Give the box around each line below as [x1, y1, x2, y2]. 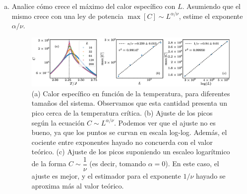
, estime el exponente [179, 10, 243, 21]
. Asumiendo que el [182, 1, 241, 11]
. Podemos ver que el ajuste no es [114, 117, 216, 128]
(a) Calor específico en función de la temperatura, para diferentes [31, 88, 230, 98]
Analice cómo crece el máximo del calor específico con [11, 1, 176, 11]
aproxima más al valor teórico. [31, 180, 124, 191]
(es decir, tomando [89, 158, 146, 169]
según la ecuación [31, 117, 85, 128]
